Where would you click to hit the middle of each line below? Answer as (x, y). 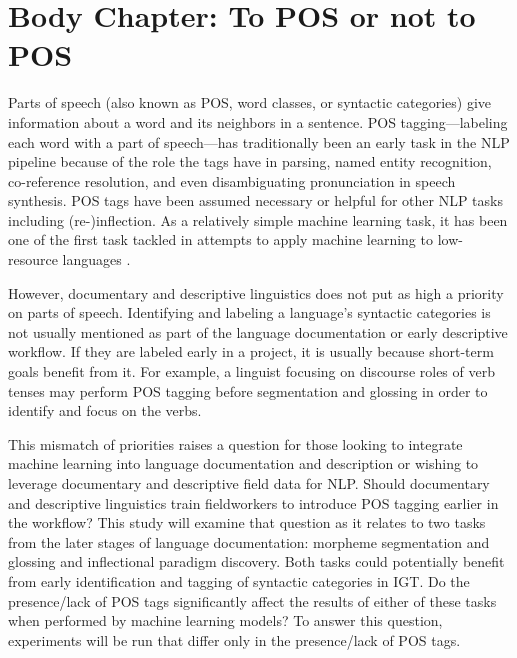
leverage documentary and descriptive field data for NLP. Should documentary (249, 483)
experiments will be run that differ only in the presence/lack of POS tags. (234, 639)
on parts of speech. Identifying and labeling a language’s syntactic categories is (249, 312)
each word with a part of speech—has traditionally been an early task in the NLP (259, 141)
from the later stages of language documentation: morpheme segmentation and (249, 541)
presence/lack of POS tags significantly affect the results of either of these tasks (252, 600)
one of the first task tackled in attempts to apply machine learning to (220, 239)
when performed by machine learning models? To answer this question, (225, 620)
